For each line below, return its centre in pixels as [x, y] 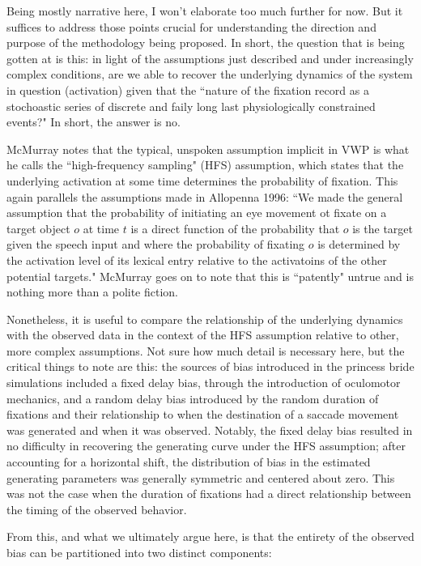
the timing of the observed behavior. [97, 509]
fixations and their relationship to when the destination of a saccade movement [203, 414]
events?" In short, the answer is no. [94, 122]
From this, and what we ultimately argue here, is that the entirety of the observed [210, 536]
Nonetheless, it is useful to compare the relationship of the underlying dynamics [205, 319]
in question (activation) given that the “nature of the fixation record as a [188, 89]
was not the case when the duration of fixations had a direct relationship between [209, 494]
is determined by [359, 244]
